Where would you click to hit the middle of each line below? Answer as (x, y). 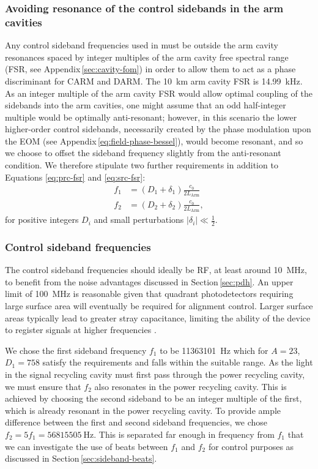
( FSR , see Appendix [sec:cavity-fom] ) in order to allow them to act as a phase (150, 69)
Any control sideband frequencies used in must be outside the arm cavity (142, 45)
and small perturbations (139, 219)
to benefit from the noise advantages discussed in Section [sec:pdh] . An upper (149, 281)
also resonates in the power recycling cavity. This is (190, 386)
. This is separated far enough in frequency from (184, 434)
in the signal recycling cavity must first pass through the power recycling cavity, (155, 374)
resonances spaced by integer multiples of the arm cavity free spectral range (147, 57)
